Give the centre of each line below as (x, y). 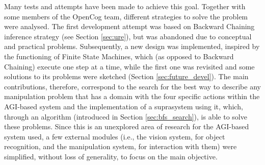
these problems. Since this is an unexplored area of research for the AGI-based (127, 126)
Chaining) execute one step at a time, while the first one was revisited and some (129, 66)
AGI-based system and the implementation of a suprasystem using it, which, (124, 106)
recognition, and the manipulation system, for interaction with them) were (121, 146)
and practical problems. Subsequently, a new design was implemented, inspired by (132, 46)
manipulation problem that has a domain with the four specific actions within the (132, 96)
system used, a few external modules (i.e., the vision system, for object (115, 136)
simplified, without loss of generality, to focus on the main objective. (111, 156)
